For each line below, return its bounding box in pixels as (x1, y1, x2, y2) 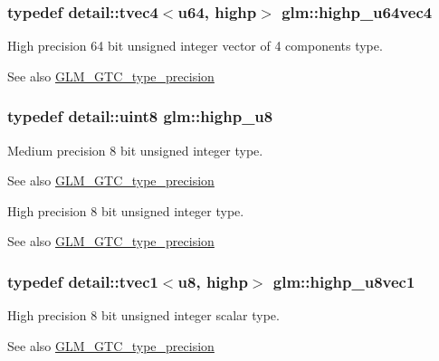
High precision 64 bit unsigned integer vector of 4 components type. (7, 36, 383, 55)
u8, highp (177, 270, 248, 292)
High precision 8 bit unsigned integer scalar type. (7, 306, 280, 325)
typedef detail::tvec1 (7, 270, 158, 292)
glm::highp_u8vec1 (272, 270, 415, 292)
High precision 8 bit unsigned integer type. (7, 201, 244, 220)
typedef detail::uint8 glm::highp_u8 (7, 105, 273, 128)
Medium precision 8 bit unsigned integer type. (7, 140, 263, 159)
